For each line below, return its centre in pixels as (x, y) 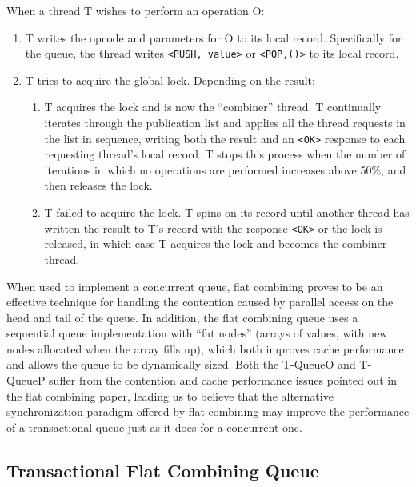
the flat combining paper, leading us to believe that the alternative (170, 395)
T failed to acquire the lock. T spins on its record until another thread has (227, 212)
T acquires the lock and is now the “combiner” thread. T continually (213, 107)
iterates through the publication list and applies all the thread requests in (225, 123)
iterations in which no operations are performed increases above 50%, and (225, 169)
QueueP (26, 380)
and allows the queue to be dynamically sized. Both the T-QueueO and (181, 364)
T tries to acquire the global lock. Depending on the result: (170, 80)
